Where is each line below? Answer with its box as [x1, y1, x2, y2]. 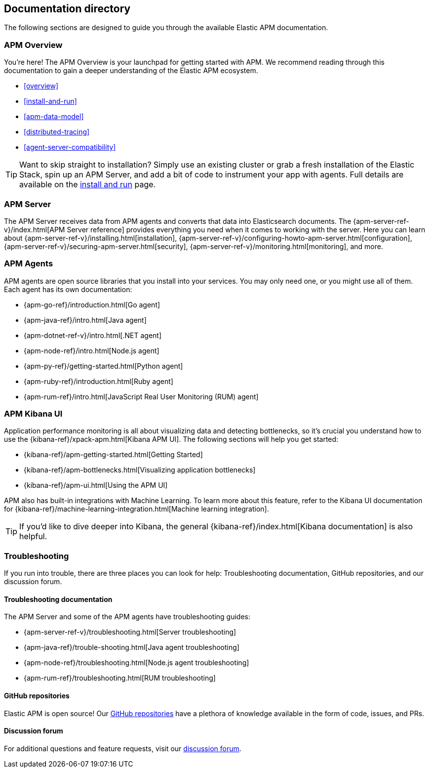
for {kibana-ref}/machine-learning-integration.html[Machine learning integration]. [4, 505, 269, 514]
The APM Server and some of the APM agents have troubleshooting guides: [4, 612, 250, 621]
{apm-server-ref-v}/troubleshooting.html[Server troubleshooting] [24, 628, 236, 637]
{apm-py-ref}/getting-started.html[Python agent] [24, 361, 183, 370]
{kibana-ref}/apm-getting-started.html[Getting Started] [24, 450, 203, 459]
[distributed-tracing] [24, 128, 90, 136]
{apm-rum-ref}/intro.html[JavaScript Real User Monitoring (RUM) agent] [24, 392, 259, 401]
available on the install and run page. [19, 179, 156, 190]
